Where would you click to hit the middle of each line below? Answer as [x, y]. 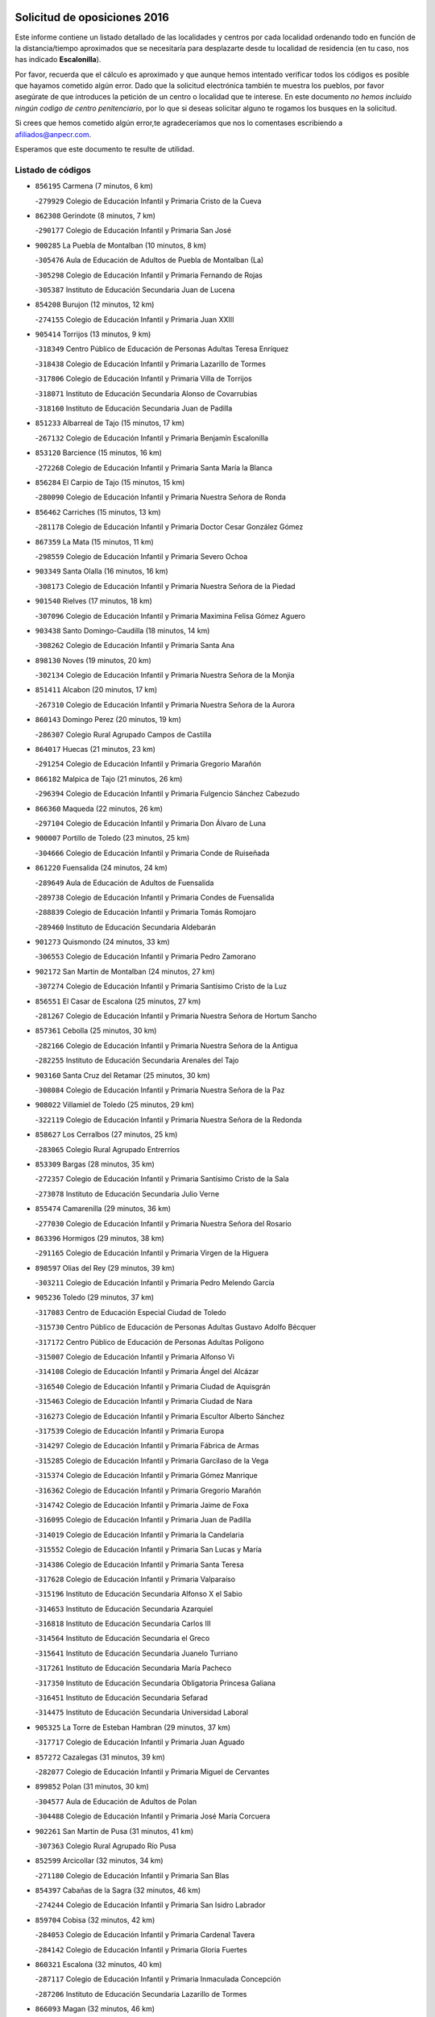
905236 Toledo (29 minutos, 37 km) [95, 1297]
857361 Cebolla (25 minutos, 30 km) [96, 1031]
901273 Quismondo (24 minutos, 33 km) [103, 942]
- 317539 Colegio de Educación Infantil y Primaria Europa [130, 1430]
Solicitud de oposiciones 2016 [92, 17]
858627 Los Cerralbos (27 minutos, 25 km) [106, 1134]
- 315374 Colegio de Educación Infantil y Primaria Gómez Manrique [146, 1476]
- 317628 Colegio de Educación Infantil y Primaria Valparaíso [135, 1579]
